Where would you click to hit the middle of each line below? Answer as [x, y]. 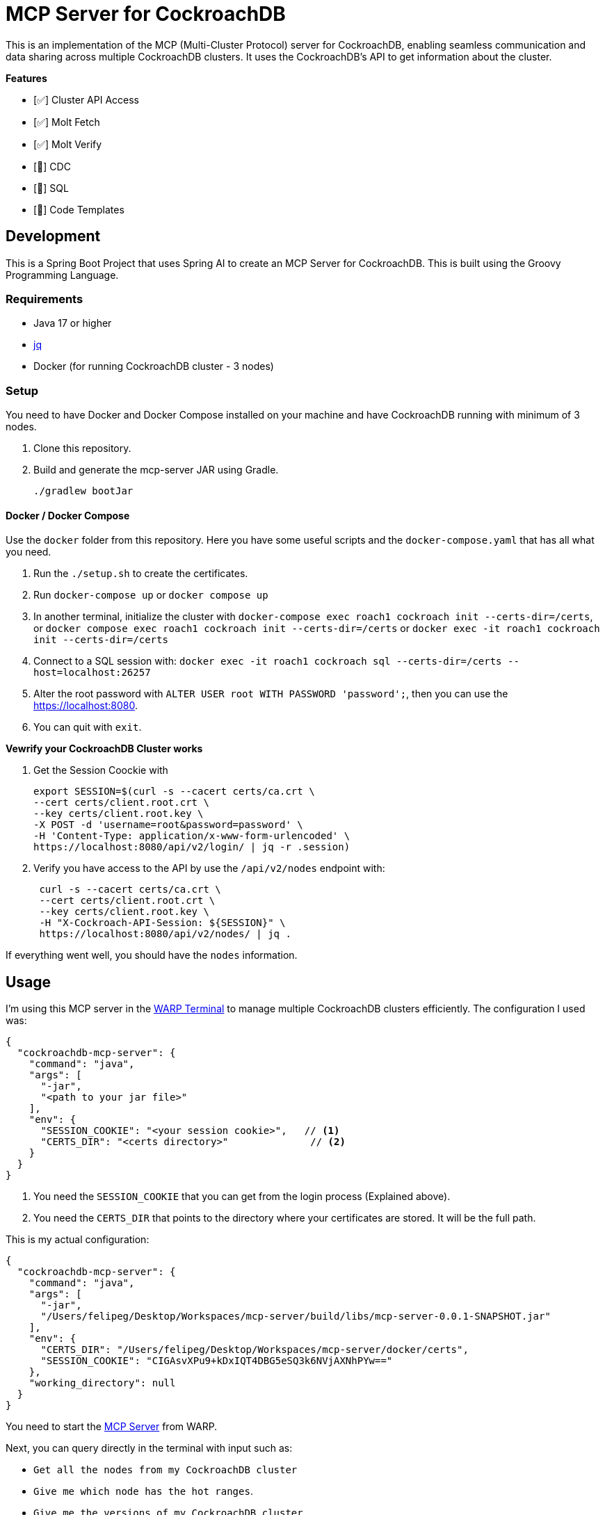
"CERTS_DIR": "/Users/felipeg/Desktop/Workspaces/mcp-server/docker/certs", [255, 1350]
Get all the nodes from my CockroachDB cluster [166, 1470]
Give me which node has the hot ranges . [143, 1491]
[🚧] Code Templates [79, 209]
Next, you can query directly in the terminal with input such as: [149, 1448]
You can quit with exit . [88, 727]
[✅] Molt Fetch [67, 122]
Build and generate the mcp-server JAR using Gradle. [156, 470]
